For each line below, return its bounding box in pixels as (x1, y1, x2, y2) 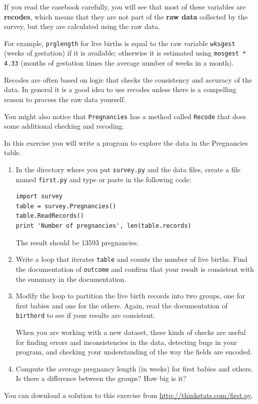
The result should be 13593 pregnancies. (15, 237, 139, 247)
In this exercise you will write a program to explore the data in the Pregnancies (4, 137, 248, 148)
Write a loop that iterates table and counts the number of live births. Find (15, 254, 247, 264)
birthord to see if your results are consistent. (15, 310, 155, 320)
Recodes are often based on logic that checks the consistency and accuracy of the (4, 74, 252, 85)
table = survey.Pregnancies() (15, 202, 116, 210)
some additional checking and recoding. (4, 121, 124, 131)
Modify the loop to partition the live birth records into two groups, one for (15, 290, 245, 301)
